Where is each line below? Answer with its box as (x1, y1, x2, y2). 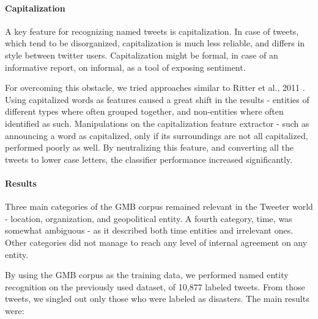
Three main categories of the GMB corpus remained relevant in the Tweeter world (5, 200, 313, 213)
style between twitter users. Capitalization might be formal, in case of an (5, 48, 278, 61)
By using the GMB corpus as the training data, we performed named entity (5, 268, 289, 281)
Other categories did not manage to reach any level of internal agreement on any (5, 235, 308, 248)
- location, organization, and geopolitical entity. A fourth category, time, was (5, 212, 292, 224)
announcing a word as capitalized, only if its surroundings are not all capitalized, (5, 129, 308, 142)
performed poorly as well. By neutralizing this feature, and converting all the (5, 141, 294, 154)
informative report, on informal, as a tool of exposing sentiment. (5, 60, 246, 73)
